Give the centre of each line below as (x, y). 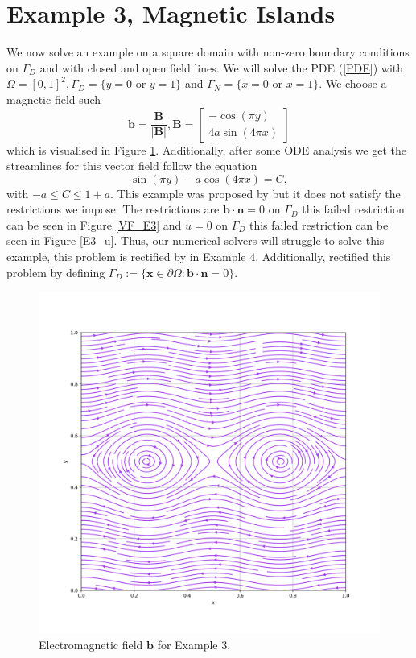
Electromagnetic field (91, 644)
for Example (187, 644)
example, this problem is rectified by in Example (126, 257)
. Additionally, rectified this (323, 257)
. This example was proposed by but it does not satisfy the (255, 193)
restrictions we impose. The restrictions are (113, 209)
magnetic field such (54, 99)
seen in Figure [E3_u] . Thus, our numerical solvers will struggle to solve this (196, 240)
